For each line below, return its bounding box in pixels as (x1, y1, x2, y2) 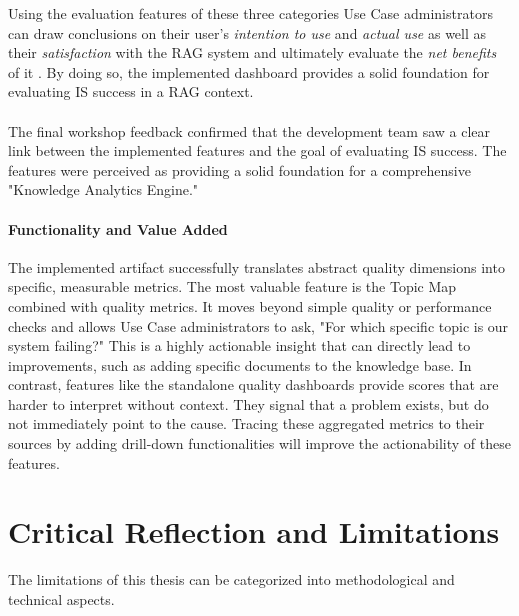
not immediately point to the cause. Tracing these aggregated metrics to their (8, 413, 485, 434)
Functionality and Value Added (8, 218, 228, 239)
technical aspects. (8, 588, 115, 609)
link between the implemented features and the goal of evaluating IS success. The (8, 140, 507, 161)
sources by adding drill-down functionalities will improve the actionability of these (8, 433, 511, 454)
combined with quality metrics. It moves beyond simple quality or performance (8, 295, 492, 316)
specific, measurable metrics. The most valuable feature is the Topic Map (8, 276, 457, 297)
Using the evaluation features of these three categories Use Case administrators (8, 3, 493, 23)
